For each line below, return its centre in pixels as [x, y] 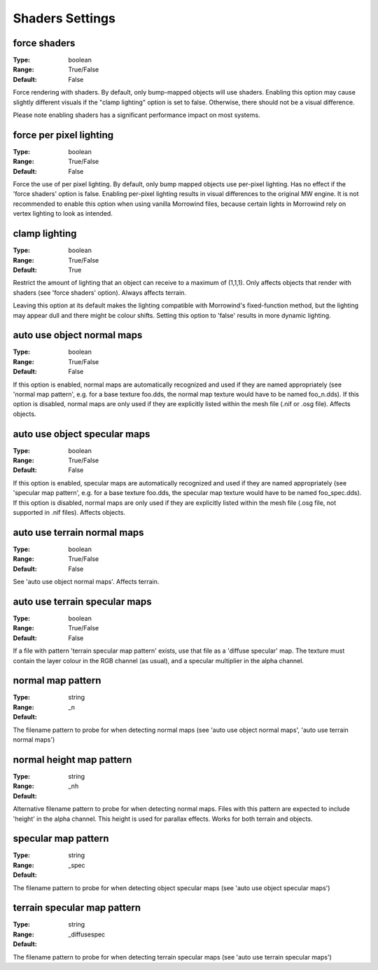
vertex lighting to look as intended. [63, 214]
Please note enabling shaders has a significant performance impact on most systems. [136, 115]
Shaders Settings [64, 18]
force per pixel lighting [63, 135]
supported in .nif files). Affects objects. [69, 513]
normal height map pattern [72, 760]
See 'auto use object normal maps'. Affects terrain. [86, 582]
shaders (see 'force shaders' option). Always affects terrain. [100, 292]
